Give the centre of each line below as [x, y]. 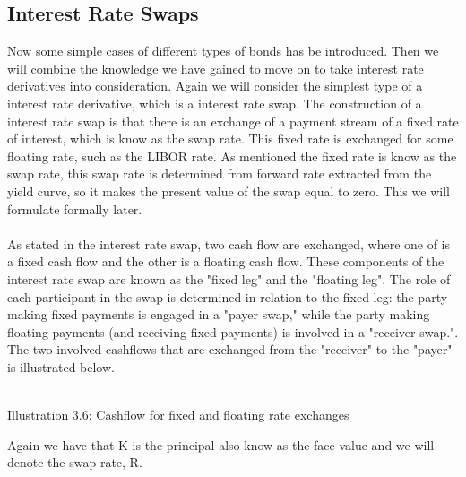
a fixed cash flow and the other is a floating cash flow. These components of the [226, 261]
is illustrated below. [61, 366]
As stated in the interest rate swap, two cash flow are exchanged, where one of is [229, 243]
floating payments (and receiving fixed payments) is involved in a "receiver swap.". [233, 331]
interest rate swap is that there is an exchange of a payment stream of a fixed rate [233, 121]
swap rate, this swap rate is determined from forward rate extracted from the [220, 173]
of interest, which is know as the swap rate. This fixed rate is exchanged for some [230, 139]
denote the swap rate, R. [75, 462]
